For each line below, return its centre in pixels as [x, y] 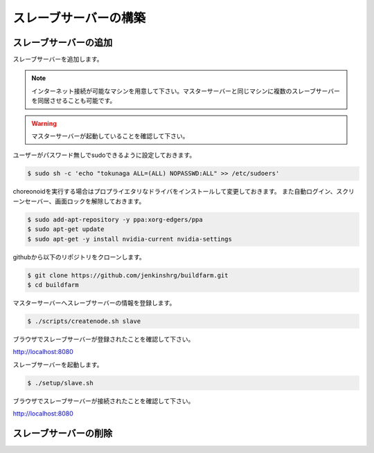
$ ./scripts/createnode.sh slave [84, 321]
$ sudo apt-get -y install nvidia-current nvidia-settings [130, 239]
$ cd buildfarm [53, 285]
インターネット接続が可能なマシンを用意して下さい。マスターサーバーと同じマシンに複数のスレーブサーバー [186, 91]
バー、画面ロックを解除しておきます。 [91, 201]
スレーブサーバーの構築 [79, 18]
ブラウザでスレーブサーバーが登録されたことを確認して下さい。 [104, 339]
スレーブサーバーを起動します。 [58, 364]
